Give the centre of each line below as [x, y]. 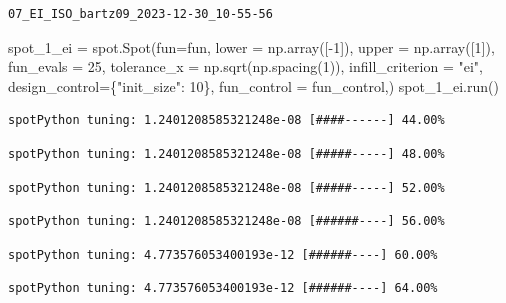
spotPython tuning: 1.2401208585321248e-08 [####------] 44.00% [226, 120]
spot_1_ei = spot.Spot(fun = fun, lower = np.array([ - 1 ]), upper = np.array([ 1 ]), [251, 46]
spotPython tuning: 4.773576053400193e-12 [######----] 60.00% [223, 254]
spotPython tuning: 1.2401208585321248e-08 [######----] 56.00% [226, 221]
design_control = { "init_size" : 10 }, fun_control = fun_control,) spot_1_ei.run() [253, 85]
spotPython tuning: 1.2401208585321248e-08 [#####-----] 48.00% [226, 153]
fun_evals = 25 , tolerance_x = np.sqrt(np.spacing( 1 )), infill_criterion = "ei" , [246, 66]
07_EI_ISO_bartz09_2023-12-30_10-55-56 [140, 14]
